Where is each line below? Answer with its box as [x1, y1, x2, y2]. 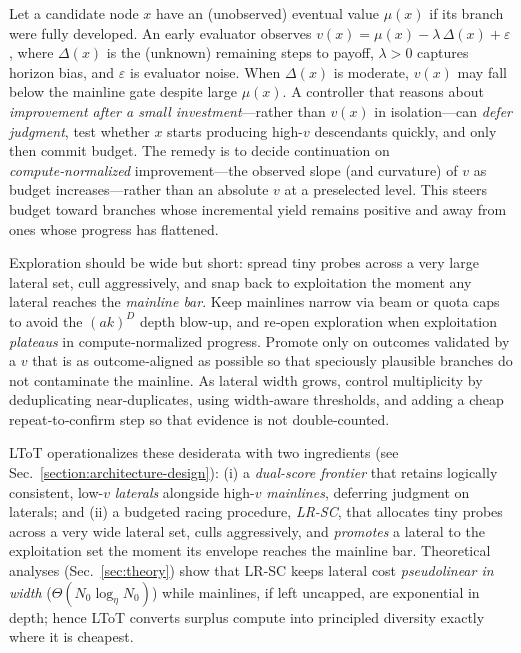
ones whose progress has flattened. [9, 218, 219, 239]
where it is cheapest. [9, 626, 134, 647]
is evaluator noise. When [130, 61, 281, 82]
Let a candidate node [9, 3, 139, 23]
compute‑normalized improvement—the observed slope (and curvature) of [9, 159, 458, 180]
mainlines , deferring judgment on [266, 481, 470, 502]
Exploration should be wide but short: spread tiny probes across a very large [9, 252, 479, 273]
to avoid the [9, 310, 83, 331]
